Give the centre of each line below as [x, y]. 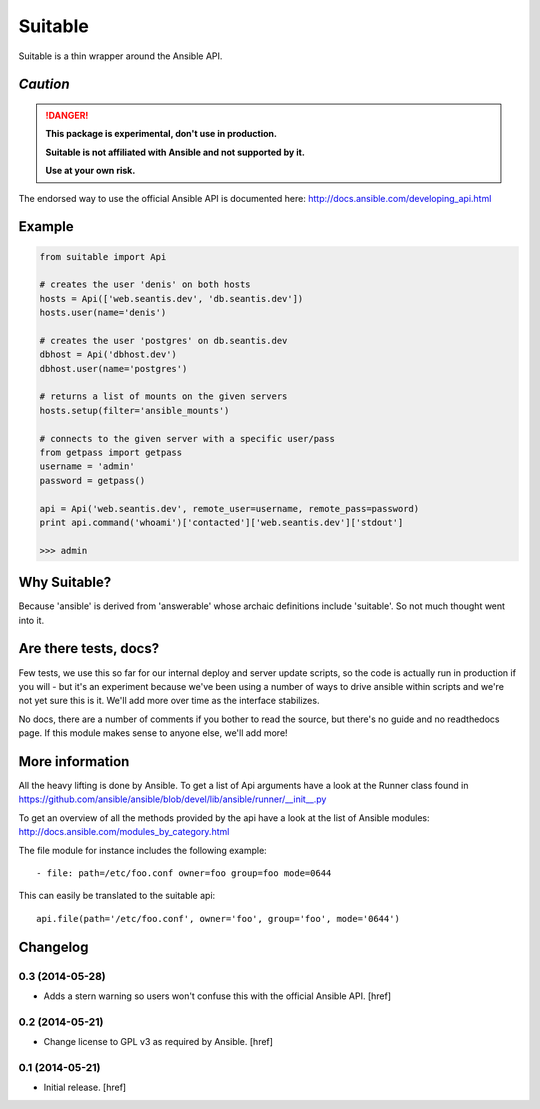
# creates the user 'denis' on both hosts [145, 284]
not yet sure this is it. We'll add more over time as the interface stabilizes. [169, 701]
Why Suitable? [65, 582]
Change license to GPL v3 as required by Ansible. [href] [158, 1042]
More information [74, 761]
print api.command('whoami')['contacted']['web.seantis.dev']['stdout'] [221, 522]
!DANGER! [67, 115]
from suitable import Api [103, 256]
